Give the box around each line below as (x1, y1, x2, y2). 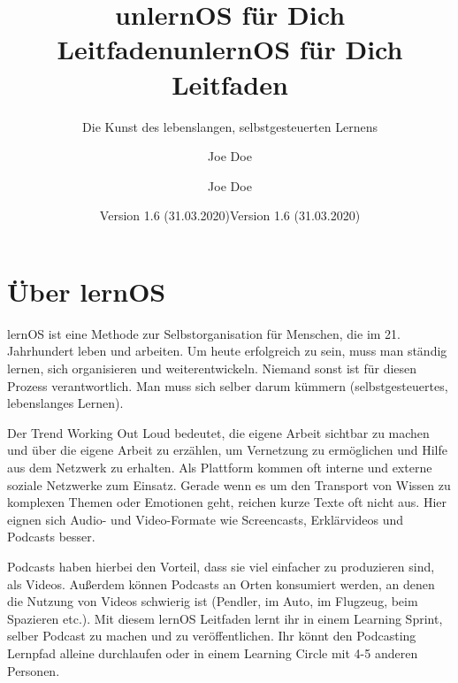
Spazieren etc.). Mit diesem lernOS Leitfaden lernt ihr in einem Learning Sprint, (7, 609, 443, 627)
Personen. (7, 661, 60, 679)
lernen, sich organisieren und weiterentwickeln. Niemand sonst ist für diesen (7, 359, 417, 377)
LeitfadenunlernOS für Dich (57, 31, 403, 67)
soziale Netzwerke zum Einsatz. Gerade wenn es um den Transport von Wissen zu (7, 475, 451, 494)
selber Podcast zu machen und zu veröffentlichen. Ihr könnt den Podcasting (7, 626, 416, 645)
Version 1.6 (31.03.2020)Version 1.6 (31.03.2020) (99, 206, 361, 225)
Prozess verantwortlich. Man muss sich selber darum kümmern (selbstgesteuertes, (7, 376, 448, 395)
